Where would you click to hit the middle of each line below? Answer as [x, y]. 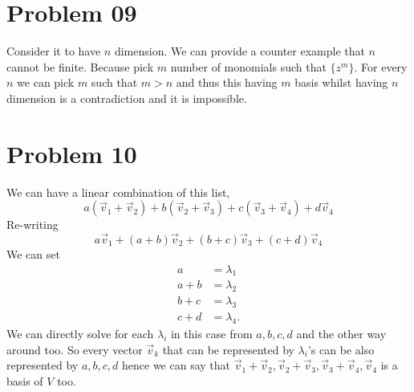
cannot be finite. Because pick [80, 66]
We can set [33, 254]
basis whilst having [341, 82]
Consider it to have [54, 51]
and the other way [341, 333]
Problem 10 [72, 153]
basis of [25, 380]
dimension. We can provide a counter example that [239, 51]
